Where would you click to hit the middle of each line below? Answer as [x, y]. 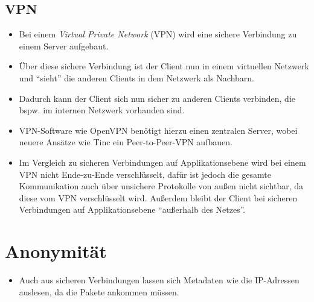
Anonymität [56, 251]
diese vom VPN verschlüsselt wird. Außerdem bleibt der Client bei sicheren [158, 197]
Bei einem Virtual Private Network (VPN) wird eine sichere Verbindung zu [158, 34]
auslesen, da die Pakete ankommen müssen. [99, 291]
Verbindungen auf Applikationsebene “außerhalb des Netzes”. [132, 209]
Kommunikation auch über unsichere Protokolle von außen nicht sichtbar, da [161, 186]
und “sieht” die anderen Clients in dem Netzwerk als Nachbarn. [137, 77]
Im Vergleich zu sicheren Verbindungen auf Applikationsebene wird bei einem [162, 162]
